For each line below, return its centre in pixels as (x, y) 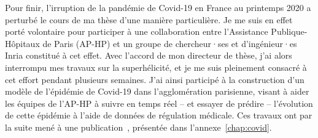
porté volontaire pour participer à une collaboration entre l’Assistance (137, 31)
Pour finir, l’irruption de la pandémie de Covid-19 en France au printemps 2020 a (158, 7)
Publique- (289, 31)
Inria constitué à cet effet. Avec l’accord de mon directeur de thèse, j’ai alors (149, 55)
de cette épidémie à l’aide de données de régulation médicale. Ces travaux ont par (159, 115)
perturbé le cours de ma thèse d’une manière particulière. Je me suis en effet (149, 19)
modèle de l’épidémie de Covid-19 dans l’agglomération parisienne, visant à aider (157, 91)
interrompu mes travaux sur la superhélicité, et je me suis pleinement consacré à (156, 67)
